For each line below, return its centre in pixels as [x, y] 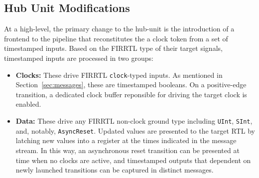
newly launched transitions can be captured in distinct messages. [115, 170]
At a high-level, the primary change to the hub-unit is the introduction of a [119, 29]
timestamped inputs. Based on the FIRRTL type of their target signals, [113, 48]
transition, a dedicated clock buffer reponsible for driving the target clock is [131, 94]
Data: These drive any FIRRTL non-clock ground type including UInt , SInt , [134, 121]
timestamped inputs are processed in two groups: [79, 58]
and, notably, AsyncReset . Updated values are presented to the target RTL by [135, 130]
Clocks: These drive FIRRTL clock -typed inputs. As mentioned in [119, 75]
